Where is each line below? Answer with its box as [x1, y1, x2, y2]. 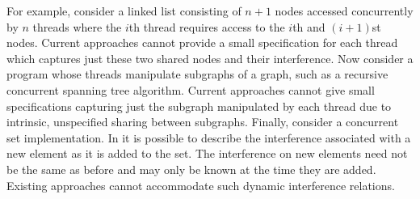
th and [292, 18, 325, 35]
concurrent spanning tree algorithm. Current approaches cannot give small [6, 81, 375, 98]
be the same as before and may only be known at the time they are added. [6, 160, 376, 177]
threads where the [32, 18, 122, 35]
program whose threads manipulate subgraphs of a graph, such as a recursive [6, 66, 388, 83]
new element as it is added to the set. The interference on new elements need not [6, 145, 408, 162]
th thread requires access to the [128, 18, 285, 35]
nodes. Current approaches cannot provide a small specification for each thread [6, 34, 398, 51]
